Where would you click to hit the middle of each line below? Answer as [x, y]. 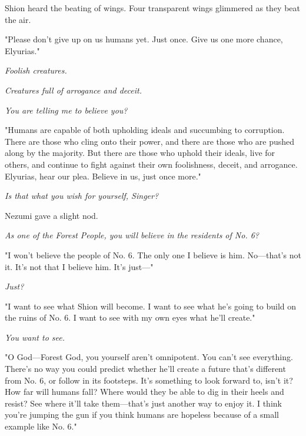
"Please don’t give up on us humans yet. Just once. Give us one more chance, [144, 39]
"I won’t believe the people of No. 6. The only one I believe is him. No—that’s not [153, 254]
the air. [18, 19]
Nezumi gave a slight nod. [51, 215]
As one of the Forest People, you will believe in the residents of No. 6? [132, 235]
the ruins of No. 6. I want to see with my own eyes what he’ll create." [130, 317]
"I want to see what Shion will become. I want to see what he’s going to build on [151, 306]
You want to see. [35, 337]
